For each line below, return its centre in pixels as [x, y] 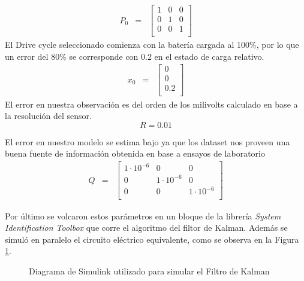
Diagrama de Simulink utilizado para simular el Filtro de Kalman [149, 271]
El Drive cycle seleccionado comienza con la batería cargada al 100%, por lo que [152, 45]
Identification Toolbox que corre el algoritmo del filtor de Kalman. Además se [146, 227]
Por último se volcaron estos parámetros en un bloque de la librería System [143, 216]
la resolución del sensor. [48, 116]
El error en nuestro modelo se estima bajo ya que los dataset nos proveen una [148, 141]
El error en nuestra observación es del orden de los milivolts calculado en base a [151, 104]
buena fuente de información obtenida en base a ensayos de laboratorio [135, 153]
